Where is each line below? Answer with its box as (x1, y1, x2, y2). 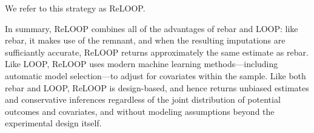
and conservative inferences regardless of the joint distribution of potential (5, 93, 281, 106)
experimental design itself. (5, 117, 102, 129)
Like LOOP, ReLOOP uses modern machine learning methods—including (5, 57, 278, 70)
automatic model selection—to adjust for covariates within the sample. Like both (5, 69, 306, 82)
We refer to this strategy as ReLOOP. (5, 2, 145, 14)
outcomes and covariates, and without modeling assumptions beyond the (5, 105, 275, 117)
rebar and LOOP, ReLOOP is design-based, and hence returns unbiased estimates (5, 81, 309, 94)
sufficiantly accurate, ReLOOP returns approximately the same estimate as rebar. (5, 45, 309, 58)
